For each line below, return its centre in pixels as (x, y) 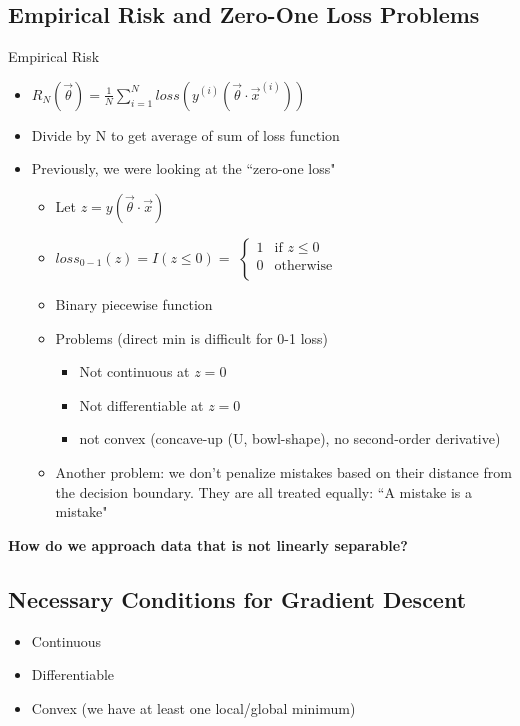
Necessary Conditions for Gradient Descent (237, 598)
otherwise (303, 266)
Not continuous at (134, 371)
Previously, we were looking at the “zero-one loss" (183, 168)
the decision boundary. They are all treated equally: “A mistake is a (264, 491)
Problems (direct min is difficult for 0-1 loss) (192, 337)
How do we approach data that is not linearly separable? (208, 544)
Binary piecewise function (134, 303)
